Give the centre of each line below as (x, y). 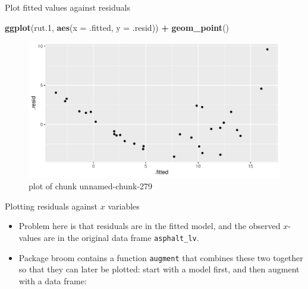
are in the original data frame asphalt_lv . (121, 237)
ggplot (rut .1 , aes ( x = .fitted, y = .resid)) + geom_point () (117, 27)
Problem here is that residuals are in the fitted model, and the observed (150, 226)
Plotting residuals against (51, 206)
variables (124, 206)
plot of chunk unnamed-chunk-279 (91, 186)
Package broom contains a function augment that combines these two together (161, 257)
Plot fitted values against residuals (67, 7)
